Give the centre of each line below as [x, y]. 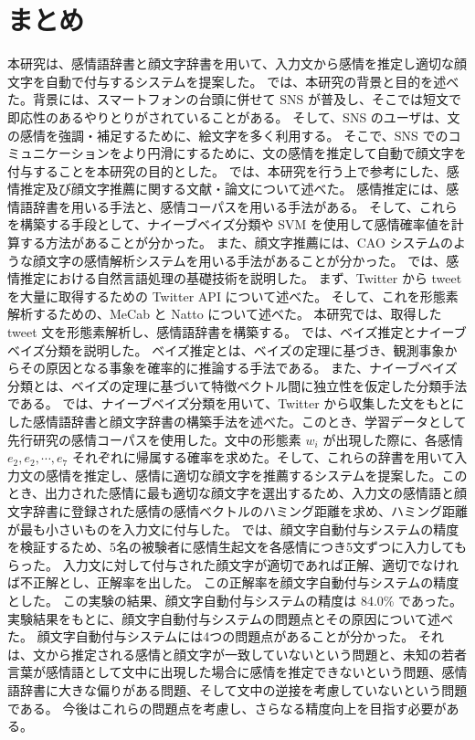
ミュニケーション [58, 153]
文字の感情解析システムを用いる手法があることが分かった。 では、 [246, 260]
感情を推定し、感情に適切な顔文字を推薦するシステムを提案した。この [256, 475]
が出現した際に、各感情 [393, 439]
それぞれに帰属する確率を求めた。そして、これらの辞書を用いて [263, 457]
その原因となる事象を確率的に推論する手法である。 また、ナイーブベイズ [238, 368]
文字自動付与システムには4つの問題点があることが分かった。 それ [247, 636]
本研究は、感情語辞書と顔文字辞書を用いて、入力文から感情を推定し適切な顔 [237, 63]
